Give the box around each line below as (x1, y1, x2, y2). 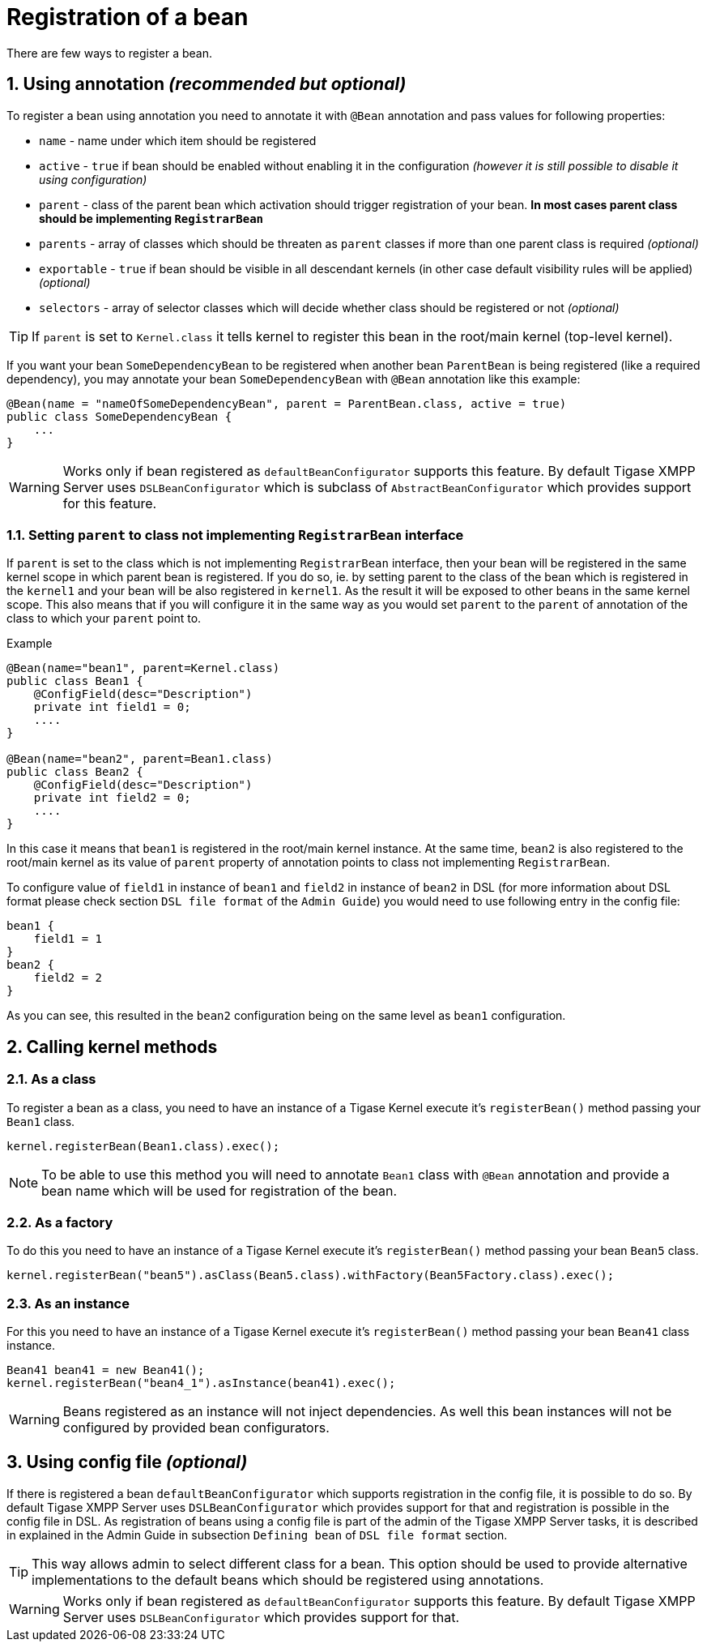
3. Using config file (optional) (6, 1452, 248, 1473)
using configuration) (39, 172, 147, 186)
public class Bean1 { (6, 674, 143, 688)
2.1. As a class (6, 1071, 96, 1088)
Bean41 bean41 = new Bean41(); (6, 1363, 205, 1377)
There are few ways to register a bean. (6, 45, 212, 60)
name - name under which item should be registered (39, 133, 317, 148)
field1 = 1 (33, 932, 103, 946)
